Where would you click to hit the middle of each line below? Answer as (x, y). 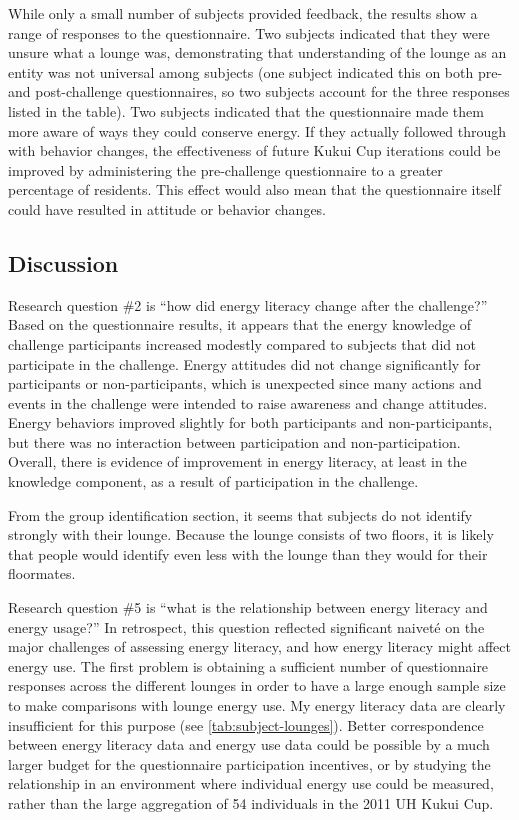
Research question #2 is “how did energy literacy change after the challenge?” (248, 304)
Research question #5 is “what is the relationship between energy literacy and (248, 607)
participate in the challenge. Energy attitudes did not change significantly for (244, 363)
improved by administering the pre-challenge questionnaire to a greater (225, 169)
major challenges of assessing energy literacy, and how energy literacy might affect (259, 646)
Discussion (63, 262)
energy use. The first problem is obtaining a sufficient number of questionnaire (248, 665)
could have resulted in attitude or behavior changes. (167, 208)
